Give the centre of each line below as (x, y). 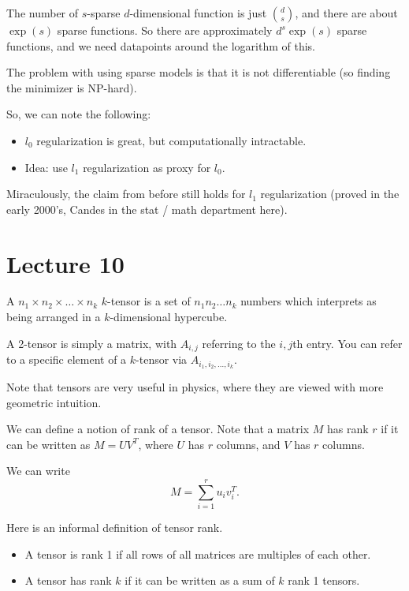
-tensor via (162, 359)
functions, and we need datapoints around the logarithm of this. (161, 45)
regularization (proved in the (330, 194)
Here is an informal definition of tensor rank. (115, 527)
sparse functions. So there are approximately (165, 30)
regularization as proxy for (147, 167)
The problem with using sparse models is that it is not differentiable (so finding (199, 72)
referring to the (239, 343)
